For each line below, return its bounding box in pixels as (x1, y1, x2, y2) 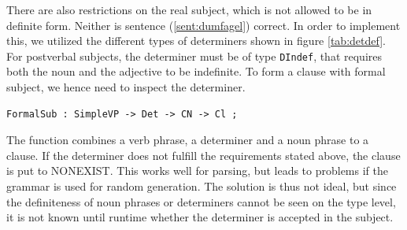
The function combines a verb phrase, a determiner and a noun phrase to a (6, 132, 369, 148)
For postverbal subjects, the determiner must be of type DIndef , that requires (6, 47, 383, 64)
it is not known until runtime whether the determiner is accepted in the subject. (6, 209, 394, 225)
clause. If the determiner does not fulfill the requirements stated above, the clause (6, 147, 401, 163)
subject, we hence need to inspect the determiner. (6, 79, 246, 95)
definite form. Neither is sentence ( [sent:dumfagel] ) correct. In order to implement (6, 17, 401, 33)
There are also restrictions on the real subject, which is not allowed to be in (6, 2, 372, 17)
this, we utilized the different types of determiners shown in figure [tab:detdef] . (6, 32, 386, 49)
